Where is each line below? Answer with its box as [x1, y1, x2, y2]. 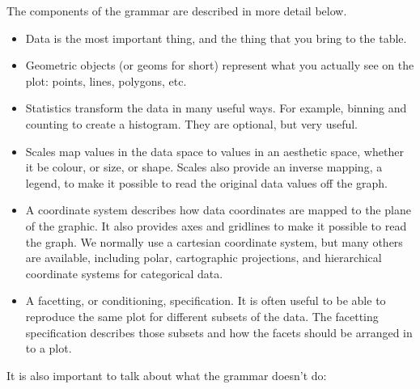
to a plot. [25, 340, 72, 357]
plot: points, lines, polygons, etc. [25, 72, 187, 89]
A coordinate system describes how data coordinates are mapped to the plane [25, 201, 411, 218]
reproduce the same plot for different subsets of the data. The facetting [25, 307, 379, 324]
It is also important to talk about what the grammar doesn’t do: [6, 366, 327, 383]
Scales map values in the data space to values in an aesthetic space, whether [25, 142, 404, 159]
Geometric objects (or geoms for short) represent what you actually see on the [25, 57, 414, 74]
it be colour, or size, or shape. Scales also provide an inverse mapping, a [25, 159, 383, 175]
